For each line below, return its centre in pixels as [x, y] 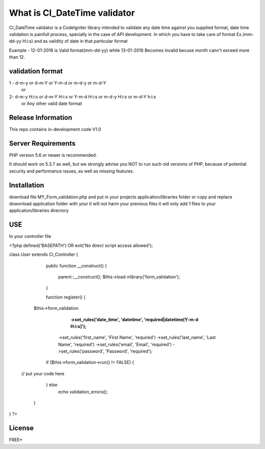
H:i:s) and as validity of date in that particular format [75, 41]
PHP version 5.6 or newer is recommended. [53, 155]
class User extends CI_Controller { [44, 254]
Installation [26, 185]
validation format [36, 71]
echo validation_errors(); [83, 391]
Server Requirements [42, 143]
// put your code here [43, 373]
